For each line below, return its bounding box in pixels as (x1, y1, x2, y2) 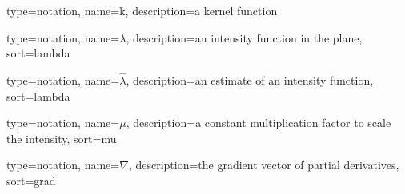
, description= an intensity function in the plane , (126, 29, 363, 46)
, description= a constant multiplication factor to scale (126, 114, 391, 131)
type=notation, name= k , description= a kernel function (6, 2, 278, 18)
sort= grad (6, 172, 56, 188)
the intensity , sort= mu (6, 129, 117, 146)
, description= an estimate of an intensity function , (126, 72, 374, 88)
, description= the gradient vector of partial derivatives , (128, 156, 399, 173)
